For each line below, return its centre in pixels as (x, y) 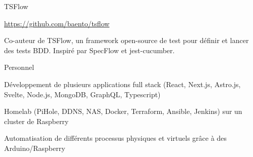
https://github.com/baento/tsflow (57, 23)
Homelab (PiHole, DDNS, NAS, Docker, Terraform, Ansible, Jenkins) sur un (123, 111)
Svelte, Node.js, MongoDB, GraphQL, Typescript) (82, 94)
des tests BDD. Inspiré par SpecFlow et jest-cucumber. (89, 50)
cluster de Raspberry (37, 121)
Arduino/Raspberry (35, 148)
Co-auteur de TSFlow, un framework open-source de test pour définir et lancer (126, 40)
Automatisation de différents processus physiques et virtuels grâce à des (116, 138)
